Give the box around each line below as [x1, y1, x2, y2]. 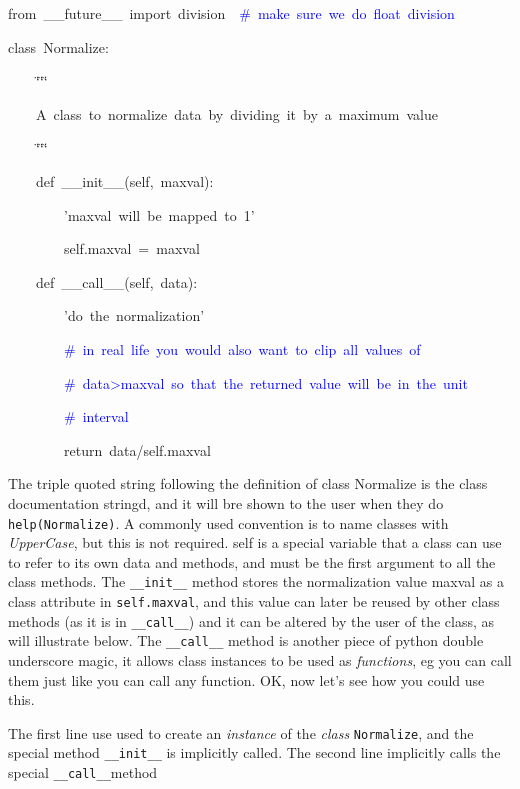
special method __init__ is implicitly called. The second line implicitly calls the [8, 742, 501, 763]
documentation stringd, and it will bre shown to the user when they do [8, 492, 444, 513]
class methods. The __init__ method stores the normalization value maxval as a [8, 571, 505, 592]
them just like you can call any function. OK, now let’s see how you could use [8, 669, 485, 690]
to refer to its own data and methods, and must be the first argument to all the [8, 551, 496, 572]
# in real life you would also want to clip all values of [64, 338, 421, 359]
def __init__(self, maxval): [35, 170, 214, 191]
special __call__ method [8, 762, 158, 783]
